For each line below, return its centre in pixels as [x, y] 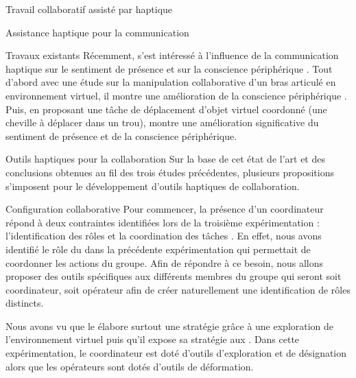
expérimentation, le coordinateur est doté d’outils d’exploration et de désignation [176, 353]
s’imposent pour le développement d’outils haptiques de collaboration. [153, 186]
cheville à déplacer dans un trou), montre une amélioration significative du [162, 122]
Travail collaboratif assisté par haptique [89, 9]
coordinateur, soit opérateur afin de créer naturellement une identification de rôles [178, 289]
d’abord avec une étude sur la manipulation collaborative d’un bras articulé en [171, 82]
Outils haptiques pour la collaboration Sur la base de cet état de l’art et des [165, 159]
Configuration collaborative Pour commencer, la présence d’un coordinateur [165, 209]
